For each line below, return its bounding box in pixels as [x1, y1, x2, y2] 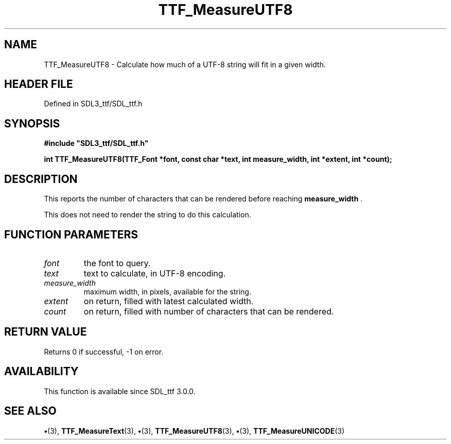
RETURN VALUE [4, 325, 87, 339]
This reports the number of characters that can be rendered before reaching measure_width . [44, 194, 363, 203]
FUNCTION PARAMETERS [4, 228, 138, 241]
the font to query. [83, 257, 151, 268]
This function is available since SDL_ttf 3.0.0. [44, 386, 196, 396]
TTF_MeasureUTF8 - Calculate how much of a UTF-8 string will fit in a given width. [44, 60, 326, 69]
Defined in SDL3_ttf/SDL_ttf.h [44, 99, 143, 108]
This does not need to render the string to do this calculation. [44, 210, 251, 219]
